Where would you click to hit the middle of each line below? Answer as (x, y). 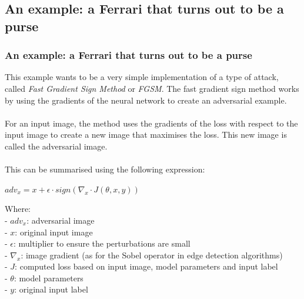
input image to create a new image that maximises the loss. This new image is (146, 134)
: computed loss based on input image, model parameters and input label (146, 266)
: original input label (51, 289)
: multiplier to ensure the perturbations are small (102, 243)
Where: (18, 209)
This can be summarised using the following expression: (105, 169)
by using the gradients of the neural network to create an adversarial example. (146, 100)
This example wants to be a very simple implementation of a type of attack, (142, 77)
